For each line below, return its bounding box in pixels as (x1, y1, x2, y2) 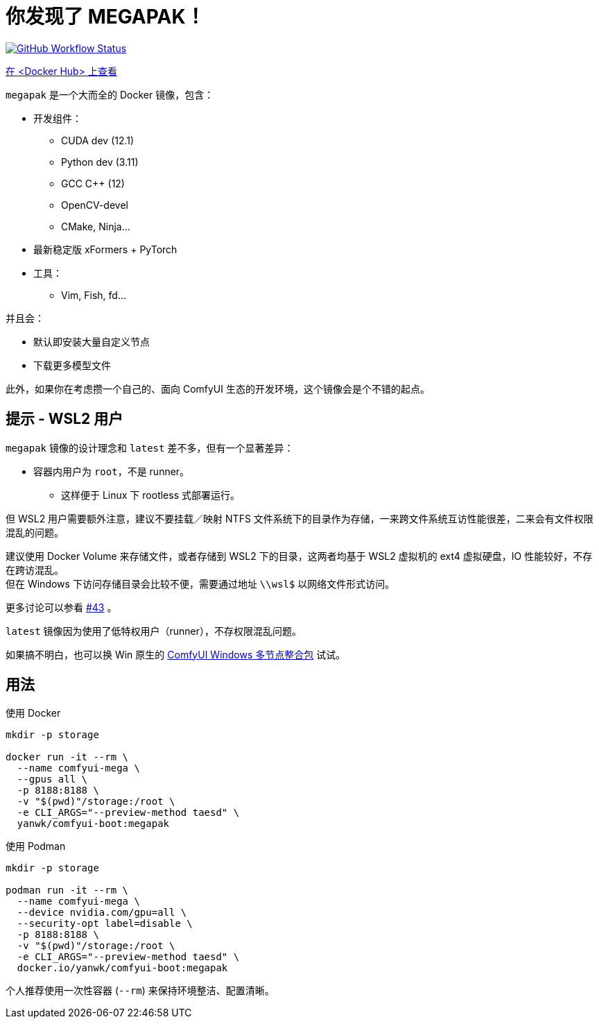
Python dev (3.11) (61, 155, 139, 168)
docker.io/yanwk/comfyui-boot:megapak (17, 962, 228, 974)
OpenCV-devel (61, 198, 128, 211)
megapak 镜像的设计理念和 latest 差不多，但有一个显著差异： (6, 441, 294, 454)
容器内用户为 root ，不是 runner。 (33, 465, 190, 477)
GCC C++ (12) (61, 177, 125, 189)
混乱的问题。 (6, 526, 64, 538)
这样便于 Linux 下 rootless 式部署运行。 (61, 488, 240, 501)
